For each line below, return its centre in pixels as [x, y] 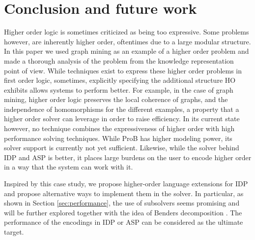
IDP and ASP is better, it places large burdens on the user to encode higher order [128, 157]
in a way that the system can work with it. [69, 167]
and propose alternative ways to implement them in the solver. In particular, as [124, 193]
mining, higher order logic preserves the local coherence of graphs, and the [116, 99]
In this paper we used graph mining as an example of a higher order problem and [127, 51]
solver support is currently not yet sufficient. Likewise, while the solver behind [122, 148]
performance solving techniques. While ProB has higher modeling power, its [118, 138]
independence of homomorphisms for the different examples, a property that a [122, 109]
